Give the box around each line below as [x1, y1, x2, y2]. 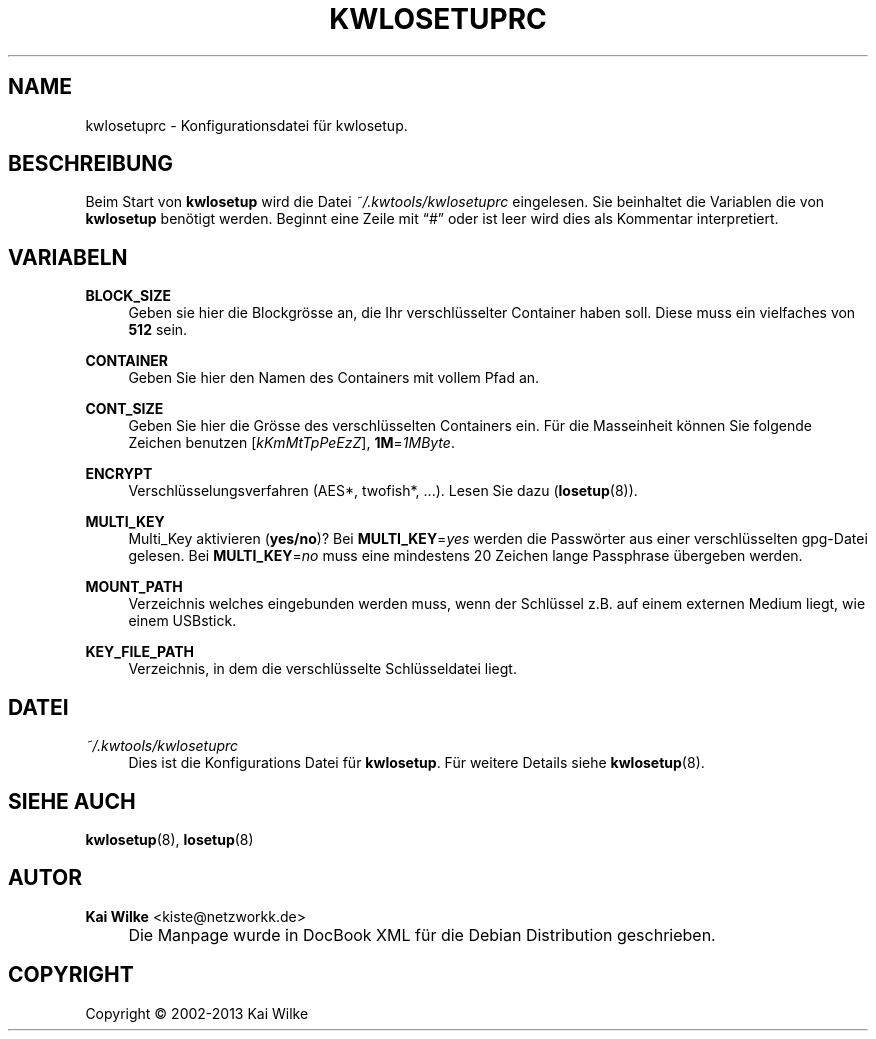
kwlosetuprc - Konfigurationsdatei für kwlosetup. [85, 116, 408, 134]
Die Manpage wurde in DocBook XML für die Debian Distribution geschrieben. [128, 924, 716, 945]
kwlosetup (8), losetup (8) [85, 830, 254, 848]
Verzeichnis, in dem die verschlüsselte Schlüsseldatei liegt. [128, 660, 517, 678]
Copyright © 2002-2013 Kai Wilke [85, 1004, 309, 1022]
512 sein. [128, 321, 188, 339]
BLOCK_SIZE [85, 287, 171, 305]
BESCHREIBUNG [8, 151, 174, 177]
